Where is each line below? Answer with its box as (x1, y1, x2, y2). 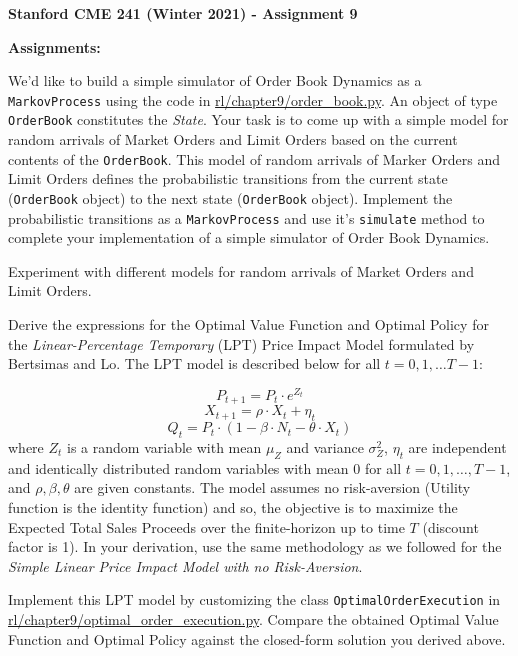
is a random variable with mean (67, 436, 262, 457)
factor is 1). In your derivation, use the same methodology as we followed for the (8, 536, 502, 557)
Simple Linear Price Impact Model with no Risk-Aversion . (8, 555, 363, 576)
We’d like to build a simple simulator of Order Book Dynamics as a (8, 70, 422, 91)
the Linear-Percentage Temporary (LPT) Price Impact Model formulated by (8, 333, 475, 354)
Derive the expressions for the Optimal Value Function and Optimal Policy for (8, 314, 489, 335)
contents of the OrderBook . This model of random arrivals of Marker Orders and (8, 148, 501, 169)
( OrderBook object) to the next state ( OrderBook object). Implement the (8, 187, 453, 208)
